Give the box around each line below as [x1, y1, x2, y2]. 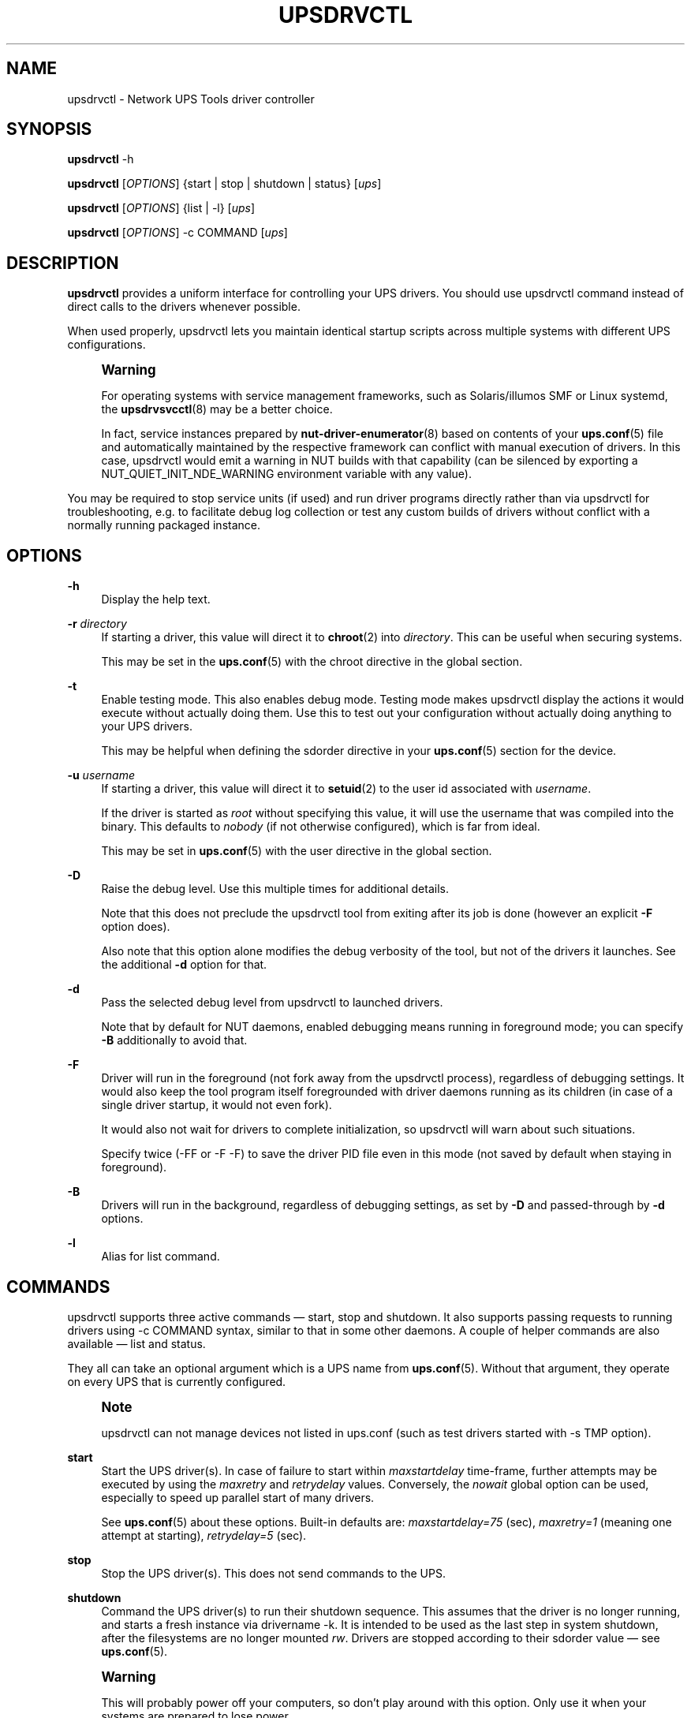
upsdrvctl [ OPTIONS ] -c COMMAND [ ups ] [67, 226, 288, 240]
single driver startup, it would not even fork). [101, 1098, 332, 1112]
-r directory [67, 617, 127, 631]
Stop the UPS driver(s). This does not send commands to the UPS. [101, 1566, 446, 1580]
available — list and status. [67, 1336, 206, 1350]
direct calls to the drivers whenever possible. [67, 300, 301, 314]
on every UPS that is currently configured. [67, 1374, 286, 1388]
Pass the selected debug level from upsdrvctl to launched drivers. [101, 995, 443, 1010]
